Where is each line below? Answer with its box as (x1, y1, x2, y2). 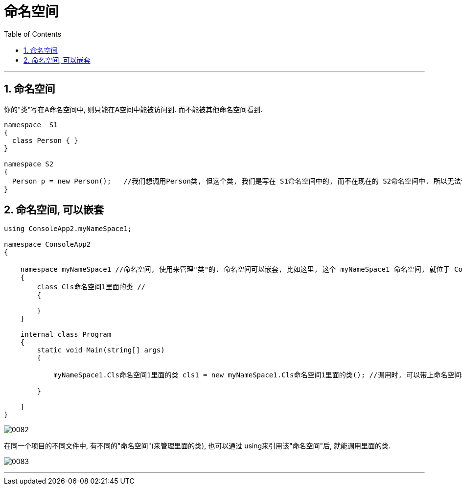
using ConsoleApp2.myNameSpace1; (4, 225, 132, 233)
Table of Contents (4, 29, 62, 38)
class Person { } (12, 136, 78, 144)
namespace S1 (4, 120, 58, 129)
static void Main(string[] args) (37, 346, 165, 354)
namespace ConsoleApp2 (4, 240, 91, 249)
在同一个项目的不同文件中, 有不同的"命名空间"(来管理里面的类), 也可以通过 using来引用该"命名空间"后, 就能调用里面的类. (4, 442, 391, 450)
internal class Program (20, 330, 112, 339)
